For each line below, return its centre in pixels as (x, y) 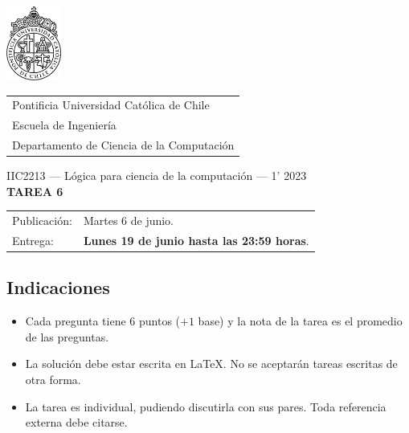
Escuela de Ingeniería (64, 125)
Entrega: (33, 240)
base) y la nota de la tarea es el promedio (300, 321)
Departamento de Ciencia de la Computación (123, 145)
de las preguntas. (67, 336)
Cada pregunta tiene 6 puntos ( (103, 321)
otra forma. (53, 380)
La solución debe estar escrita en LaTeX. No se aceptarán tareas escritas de (211, 364)
